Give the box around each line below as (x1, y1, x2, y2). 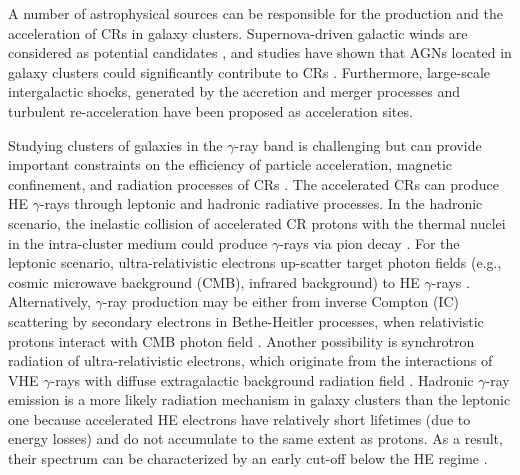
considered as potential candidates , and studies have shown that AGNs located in (8, 42, 512, 63)
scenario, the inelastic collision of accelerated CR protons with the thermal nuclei (8, 212, 506, 233)
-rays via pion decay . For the (279, 232, 460, 253)
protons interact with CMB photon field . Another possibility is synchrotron (8, 330, 475, 351)
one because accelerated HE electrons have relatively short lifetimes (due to (8, 408, 471, 429)
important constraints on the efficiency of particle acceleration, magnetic (8, 154, 453, 175)
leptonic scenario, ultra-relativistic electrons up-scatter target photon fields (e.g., (8, 252, 502, 273)
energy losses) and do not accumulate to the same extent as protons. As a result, (8, 428, 503, 449)
